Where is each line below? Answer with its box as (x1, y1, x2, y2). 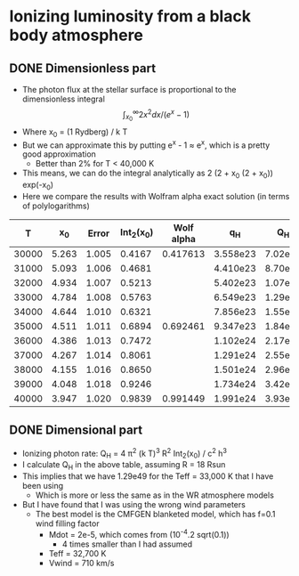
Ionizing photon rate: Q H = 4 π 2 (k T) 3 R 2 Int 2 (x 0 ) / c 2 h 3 (21, 446, 228, 460)
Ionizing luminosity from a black (9, 6, 252, 27)
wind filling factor (35, 518, 100, 529)
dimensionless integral (21, 93, 105, 104)
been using (21, 480, 64, 491)
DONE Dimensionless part (9, 61, 157, 76)
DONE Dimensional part (9, 423, 143, 438)
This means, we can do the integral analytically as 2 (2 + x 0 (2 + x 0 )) (21, 167, 274, 181)
